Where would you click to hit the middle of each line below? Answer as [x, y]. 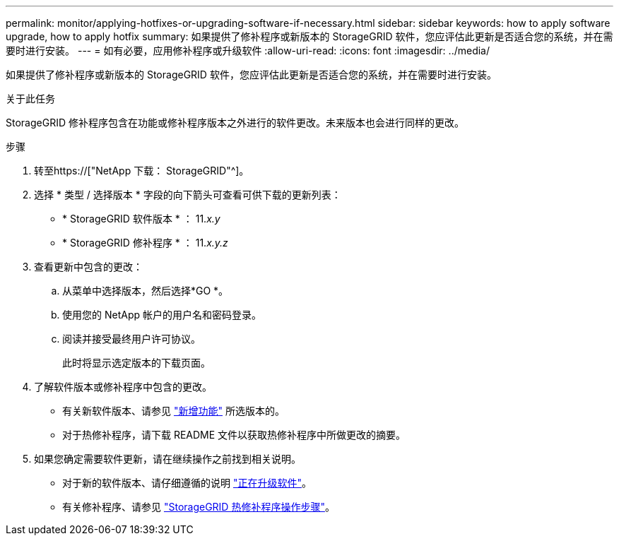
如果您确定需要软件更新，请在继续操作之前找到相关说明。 [167, 459]
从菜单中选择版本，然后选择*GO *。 [146, 291]
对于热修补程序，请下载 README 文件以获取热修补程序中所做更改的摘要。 [234, 435]
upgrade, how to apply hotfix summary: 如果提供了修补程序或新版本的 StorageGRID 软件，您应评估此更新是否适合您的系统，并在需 [309, 36]
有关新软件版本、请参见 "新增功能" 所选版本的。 [173, 411]
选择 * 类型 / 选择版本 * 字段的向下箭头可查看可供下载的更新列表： [188, 195]
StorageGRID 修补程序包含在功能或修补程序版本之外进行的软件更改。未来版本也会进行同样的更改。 [235, 123]
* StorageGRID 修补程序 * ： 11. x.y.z [145, 243]
